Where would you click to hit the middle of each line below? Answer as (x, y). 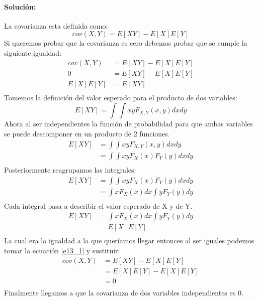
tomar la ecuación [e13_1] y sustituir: (62, 250)
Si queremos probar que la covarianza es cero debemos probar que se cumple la (126, 43)
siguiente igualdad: (33, 52)
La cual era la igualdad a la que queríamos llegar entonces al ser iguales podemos (129, 241)
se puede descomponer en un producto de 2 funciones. (87, 133)
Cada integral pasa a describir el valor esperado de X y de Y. (98, 205)
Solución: (20, 6)
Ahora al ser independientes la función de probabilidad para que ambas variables (128, 124)
